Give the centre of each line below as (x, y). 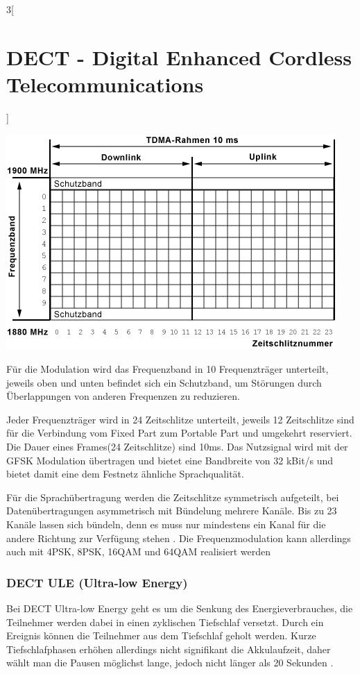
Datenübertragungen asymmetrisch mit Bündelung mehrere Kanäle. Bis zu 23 (172, 511)
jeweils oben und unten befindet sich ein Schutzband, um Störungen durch (164, 382)
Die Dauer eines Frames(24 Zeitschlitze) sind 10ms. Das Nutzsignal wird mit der (177, 447)
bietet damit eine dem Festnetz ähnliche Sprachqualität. (125, 474)
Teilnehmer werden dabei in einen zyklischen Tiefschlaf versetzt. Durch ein (165, 622)
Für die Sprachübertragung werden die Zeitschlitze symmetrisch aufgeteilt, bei (173, 497)
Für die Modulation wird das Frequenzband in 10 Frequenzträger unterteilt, (168, 369)
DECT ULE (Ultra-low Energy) (97, 582)
